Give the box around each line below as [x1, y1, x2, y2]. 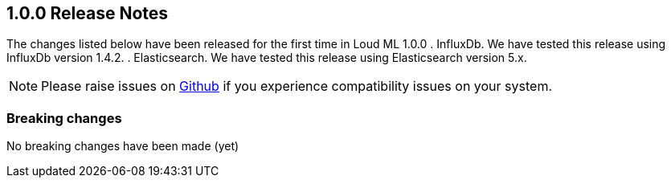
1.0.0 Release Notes [6, 3, 169, 23]
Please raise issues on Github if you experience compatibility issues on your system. [41, 78, 553, 95]
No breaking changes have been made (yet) [6, 139, 239, 153]
